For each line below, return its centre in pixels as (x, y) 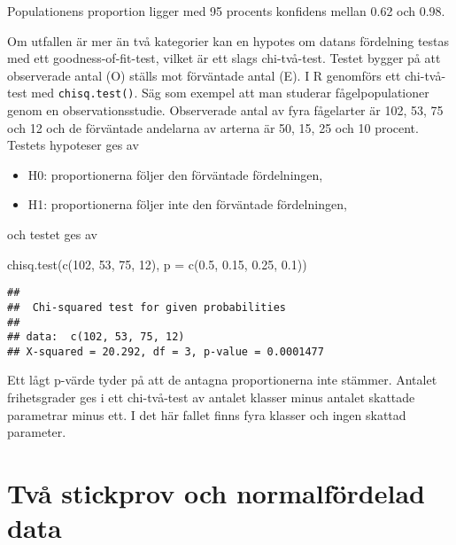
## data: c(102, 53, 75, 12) (96, 337)
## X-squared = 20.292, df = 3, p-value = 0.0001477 (166, 351)
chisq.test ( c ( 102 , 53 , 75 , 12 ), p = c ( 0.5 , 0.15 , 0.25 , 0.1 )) (157, 264)
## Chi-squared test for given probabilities (147, 307)
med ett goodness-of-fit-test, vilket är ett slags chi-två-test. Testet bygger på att (224, 58)
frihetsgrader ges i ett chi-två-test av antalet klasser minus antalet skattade (211, 397)
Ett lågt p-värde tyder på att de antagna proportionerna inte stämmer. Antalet (222, 380)
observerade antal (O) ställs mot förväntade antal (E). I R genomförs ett (204, 75)
